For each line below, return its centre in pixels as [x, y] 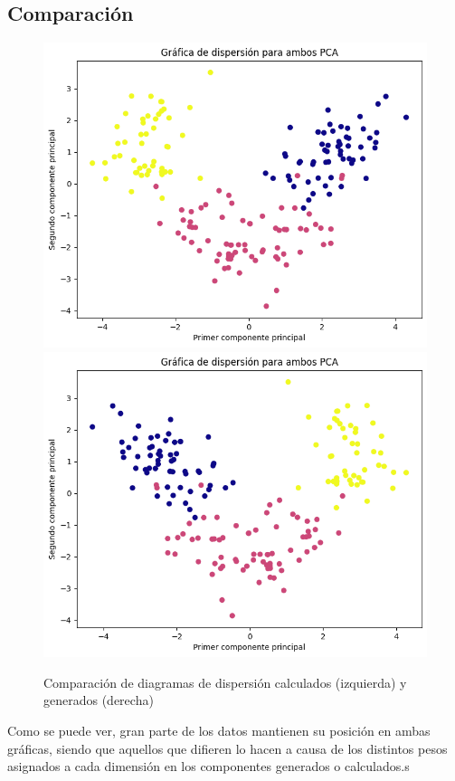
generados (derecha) [99, 700]
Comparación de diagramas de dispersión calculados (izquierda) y [225, 682]
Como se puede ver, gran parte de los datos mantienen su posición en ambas [219, 731]
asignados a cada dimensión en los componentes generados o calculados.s [209, 766]
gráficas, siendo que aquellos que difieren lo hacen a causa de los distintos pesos [227, 748]
